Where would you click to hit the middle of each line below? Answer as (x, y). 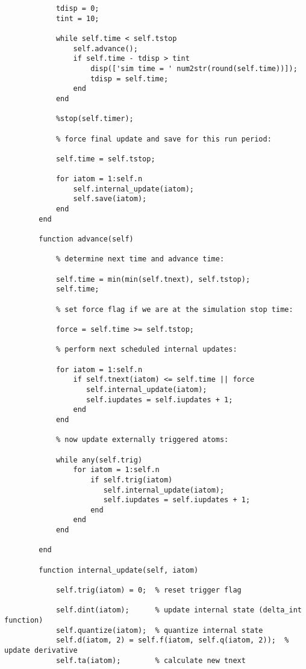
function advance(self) (86, 239)
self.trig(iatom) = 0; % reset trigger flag (148, 590)
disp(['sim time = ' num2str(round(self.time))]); (194, 68)
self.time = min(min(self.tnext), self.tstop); (153, 279)
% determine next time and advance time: (140, 259)
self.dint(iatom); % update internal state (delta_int (179, 610)
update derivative (41, 650)
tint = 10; (77, 18)
